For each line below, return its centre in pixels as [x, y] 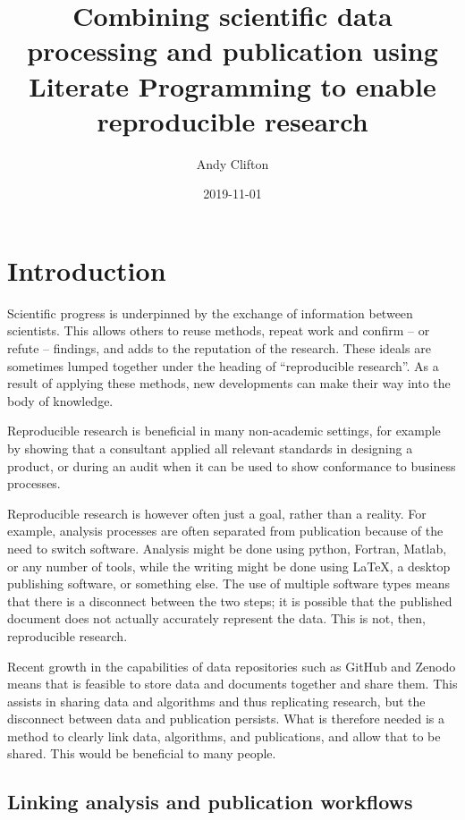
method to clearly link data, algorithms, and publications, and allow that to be [224, 735]
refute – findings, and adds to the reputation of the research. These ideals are [219, 348]
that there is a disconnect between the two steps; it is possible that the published [230, 600]
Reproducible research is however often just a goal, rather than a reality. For [217, 513]
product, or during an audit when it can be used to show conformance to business [232, 465]
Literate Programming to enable [232, 85]
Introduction [87, 270]
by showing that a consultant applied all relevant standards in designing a [210, 448]
